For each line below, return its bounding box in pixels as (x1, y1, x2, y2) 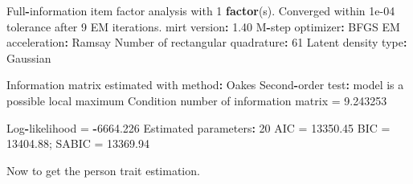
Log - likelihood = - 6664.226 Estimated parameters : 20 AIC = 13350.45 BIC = (6, 119, 391, 136)
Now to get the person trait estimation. (6, 162, 200, 178)
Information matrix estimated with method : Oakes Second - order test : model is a (6, 76, 404, 93)
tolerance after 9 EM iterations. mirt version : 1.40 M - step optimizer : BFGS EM (6, 18, 400, 35)
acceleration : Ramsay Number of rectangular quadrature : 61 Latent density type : (6, 34, 407, 51)
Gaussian (6, 49, 51, 66)
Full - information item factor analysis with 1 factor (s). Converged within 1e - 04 (6, 2, 395, 18)
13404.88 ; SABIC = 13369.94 (6, 135, 149, 152)
